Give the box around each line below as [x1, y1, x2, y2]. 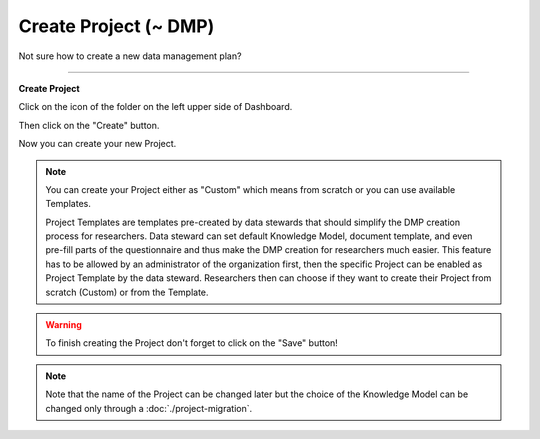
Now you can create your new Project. [18, 138, 177, 150]
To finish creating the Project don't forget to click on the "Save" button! [45, 337, 339, 349]
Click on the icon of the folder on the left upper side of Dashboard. [18, 101, 293, 113]
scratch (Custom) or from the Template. [45, 286, 209, 298]
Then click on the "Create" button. [18, 119, 160, 131]
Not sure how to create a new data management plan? [18, 50, 242, 62]
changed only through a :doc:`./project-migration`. [45, 402, 253, 414]
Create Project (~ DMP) [18, 15, 215, 37]
